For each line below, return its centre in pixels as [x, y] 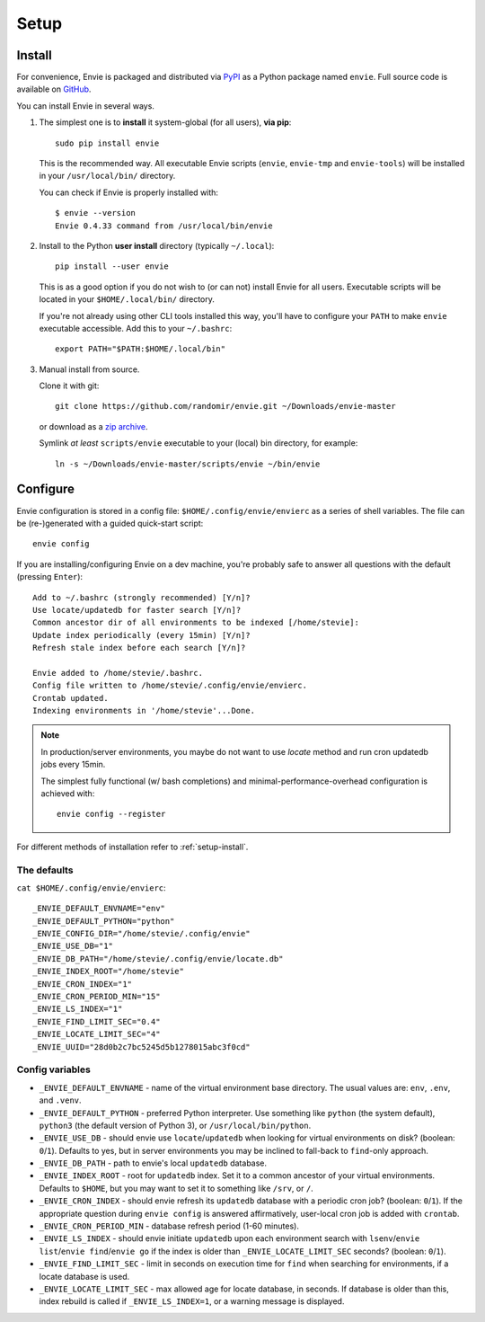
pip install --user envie [112, 266]
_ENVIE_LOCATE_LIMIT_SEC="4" [97, 1034]
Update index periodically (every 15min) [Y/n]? [141, 635]
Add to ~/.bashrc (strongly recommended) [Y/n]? [141, 597]
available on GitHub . [54, 89]
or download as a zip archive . [93, 426]
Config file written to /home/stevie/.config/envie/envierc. [170, 686]
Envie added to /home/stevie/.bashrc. [118, 673]
